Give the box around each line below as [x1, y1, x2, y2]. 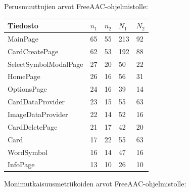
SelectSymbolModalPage [8, 58, 83, 69]
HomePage [8, 71, 40, 82]
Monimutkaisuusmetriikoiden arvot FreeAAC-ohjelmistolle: [4, 178, 186, 189]
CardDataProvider [8, 96, 65, 107]
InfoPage [8, 159, 35, 170]
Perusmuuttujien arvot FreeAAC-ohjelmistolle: [4, 1, 148, 11]
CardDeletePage [8, 121, 58, 132]
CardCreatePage [8, 46, 59, 56]
